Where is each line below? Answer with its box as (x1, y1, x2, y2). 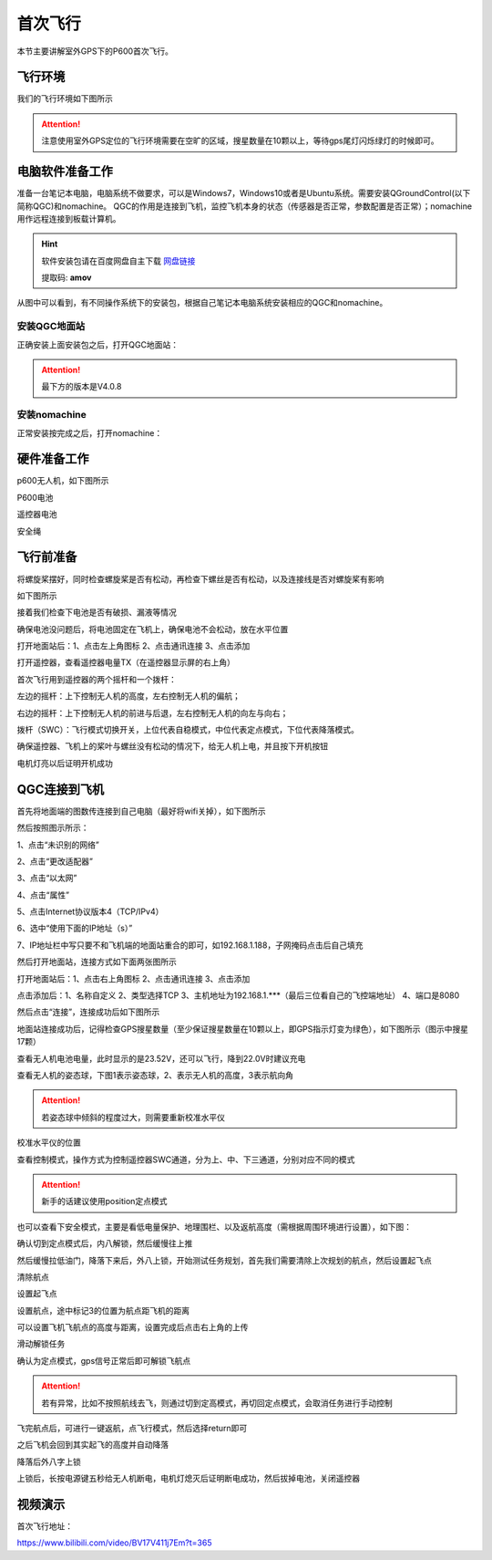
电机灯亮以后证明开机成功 (16, 757, 113, 768)
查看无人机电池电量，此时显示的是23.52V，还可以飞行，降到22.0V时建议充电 (16, 1053, 306, 1064)
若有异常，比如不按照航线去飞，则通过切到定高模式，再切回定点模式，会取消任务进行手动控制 (41, 1397, 393, 1409)
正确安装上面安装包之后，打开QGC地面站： (16, 338, 179, 350)
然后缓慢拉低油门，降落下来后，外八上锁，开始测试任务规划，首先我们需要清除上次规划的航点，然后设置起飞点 (16, 1254, 432, 1265)
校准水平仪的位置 (16, 1137, 81, 1149)
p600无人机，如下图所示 (16, 475, 109, 486)
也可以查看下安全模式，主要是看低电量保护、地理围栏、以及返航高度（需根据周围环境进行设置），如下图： (16, 1221, 412, 1232)
